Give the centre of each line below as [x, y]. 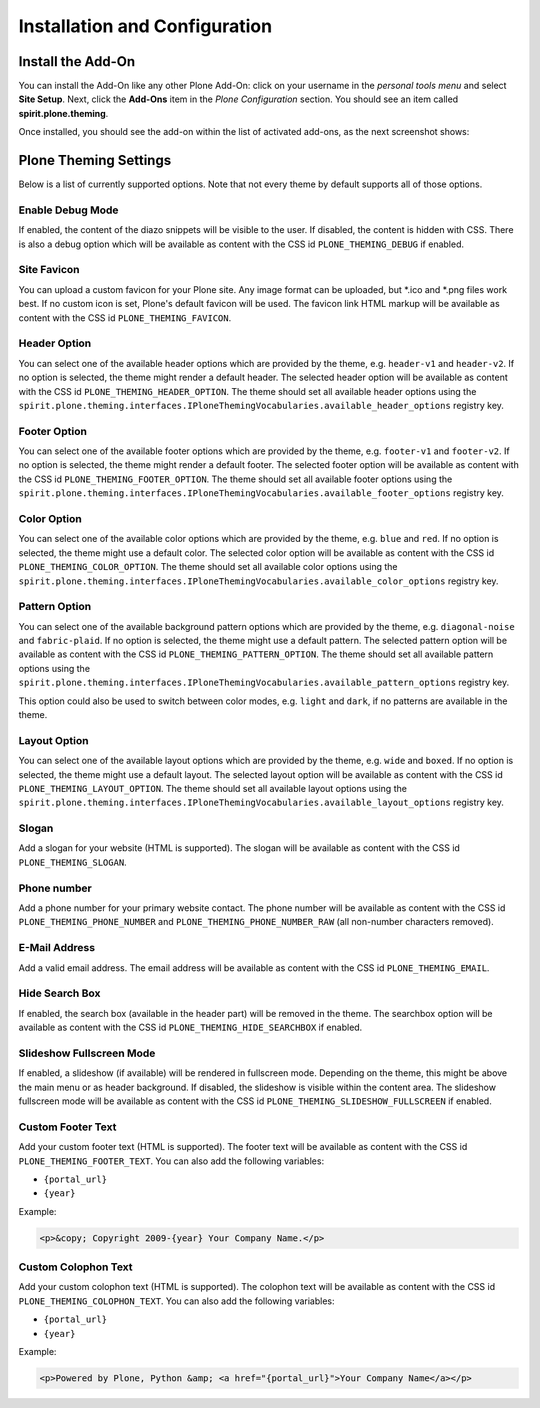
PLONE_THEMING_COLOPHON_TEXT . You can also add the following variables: [176, 1301]
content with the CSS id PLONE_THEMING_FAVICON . [125, 317]
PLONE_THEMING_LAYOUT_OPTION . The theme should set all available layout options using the [212, 788]
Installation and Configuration [145, 26]
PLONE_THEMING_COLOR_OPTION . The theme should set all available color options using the [208, 567]
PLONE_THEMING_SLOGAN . [72, 862]
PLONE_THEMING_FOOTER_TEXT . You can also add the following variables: [171, 1161]
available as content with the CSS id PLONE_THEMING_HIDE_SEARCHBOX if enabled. [190, 1027]
